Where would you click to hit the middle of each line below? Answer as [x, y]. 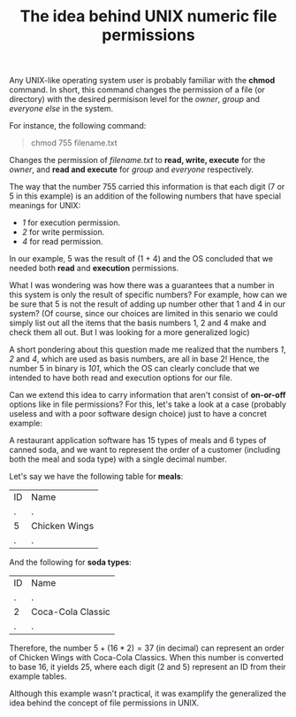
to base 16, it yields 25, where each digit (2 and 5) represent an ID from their [148, 667]
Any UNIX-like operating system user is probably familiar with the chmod [142, 81]
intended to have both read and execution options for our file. [121, 378]
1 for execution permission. [71, 222]
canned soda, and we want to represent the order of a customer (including [145, 450]
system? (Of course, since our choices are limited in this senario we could [144, 314]
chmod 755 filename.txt [74, 143]
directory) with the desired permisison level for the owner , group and [135, 99]
